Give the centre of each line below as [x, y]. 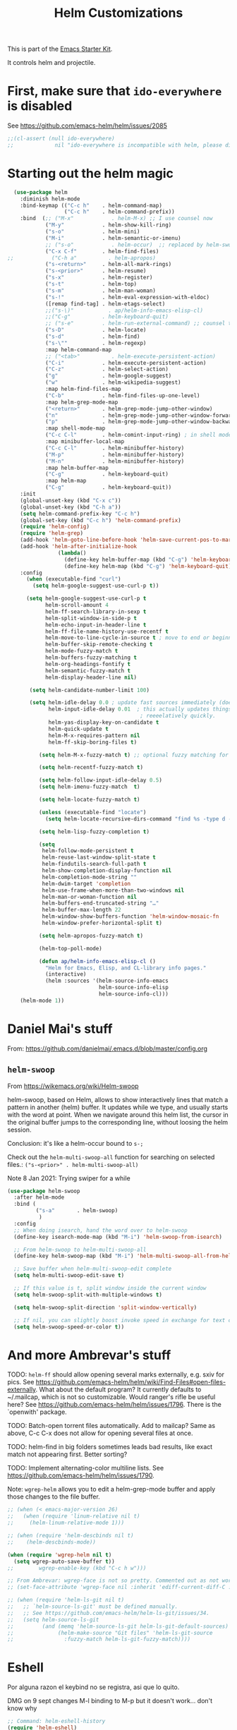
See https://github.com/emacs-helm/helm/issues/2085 [87, 126]
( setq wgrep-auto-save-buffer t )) [64, 1561]
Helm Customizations [119, 13]
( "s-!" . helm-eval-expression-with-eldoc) [127, 297]
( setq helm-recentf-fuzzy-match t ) [91, 768]
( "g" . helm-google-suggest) [108, 376]
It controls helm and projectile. [51, 63]
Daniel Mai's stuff [60, 1029]
